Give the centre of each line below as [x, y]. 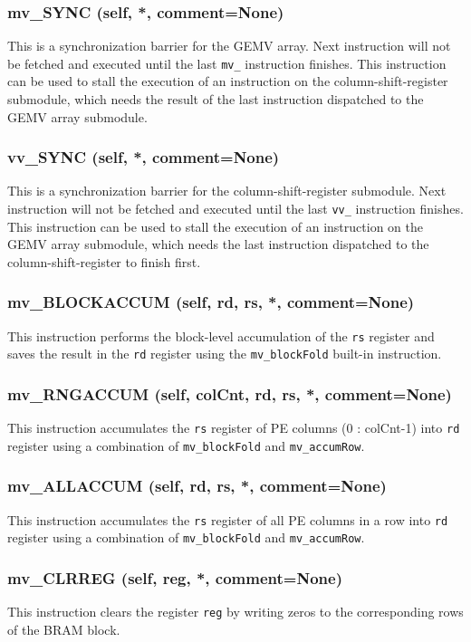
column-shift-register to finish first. [104, 261]
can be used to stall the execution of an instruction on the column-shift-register [228, 81]
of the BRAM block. [64, 629]
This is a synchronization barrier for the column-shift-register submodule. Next [227, 191]
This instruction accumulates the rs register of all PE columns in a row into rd [228, 519]
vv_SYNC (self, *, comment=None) [144, 157]
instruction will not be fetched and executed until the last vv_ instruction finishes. [235, 209]
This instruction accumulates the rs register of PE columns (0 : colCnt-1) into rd [234, 428]
